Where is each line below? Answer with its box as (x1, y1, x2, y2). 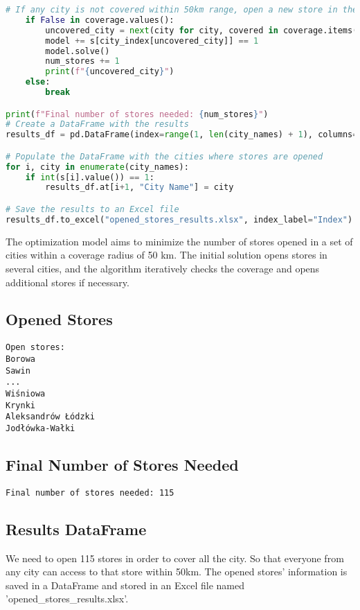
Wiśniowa (6, 388, 46, 399)
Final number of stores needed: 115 (6, 487, 174, 498)
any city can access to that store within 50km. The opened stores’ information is (6, 564, 348, 579)
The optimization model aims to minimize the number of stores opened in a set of (6, 234, 353, 248)
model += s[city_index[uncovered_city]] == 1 (45, 35, 259, 46)
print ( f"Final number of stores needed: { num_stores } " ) (6, 109, 269, 119)
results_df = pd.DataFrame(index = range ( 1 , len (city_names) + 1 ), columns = (6, 130, 358, 140)
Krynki (6, 400, 35, 410)
